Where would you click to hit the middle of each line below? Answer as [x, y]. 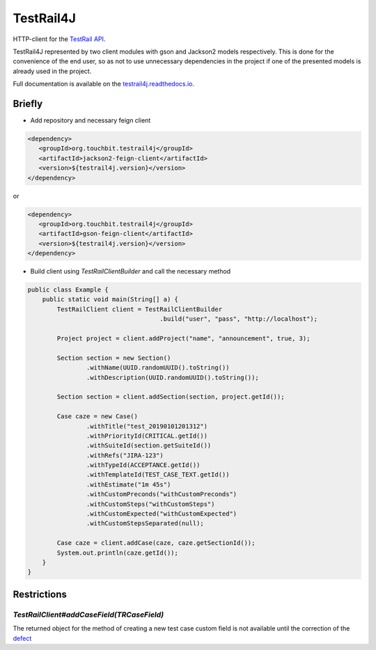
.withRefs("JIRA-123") [125, 455]
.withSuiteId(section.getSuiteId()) [149, 446]
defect [22, 638]
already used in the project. [52, 71]
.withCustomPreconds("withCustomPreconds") [162, 494]
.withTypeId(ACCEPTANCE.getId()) [143, 465]
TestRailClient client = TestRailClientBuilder [140, 309]
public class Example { [68, 290]
